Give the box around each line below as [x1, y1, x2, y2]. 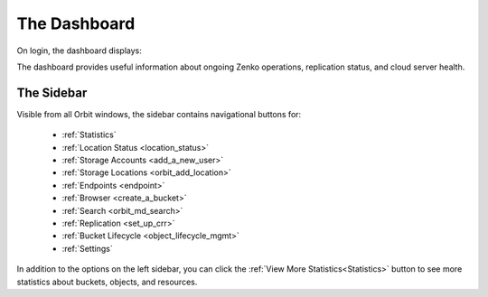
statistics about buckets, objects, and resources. [16, 276, 198, 287]
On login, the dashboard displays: [16, 45, 142, 56]
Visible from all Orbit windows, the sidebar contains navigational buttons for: [16, 108, 302, 119]
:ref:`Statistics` [61, 129, 117, 140]
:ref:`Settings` [61, 243, 113, 254]
